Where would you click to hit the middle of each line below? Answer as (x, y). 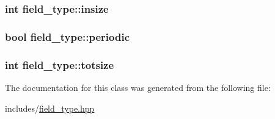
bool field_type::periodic (68, 36)
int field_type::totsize (60, 64)
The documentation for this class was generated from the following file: (138, 87)
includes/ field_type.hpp (50, 108)
